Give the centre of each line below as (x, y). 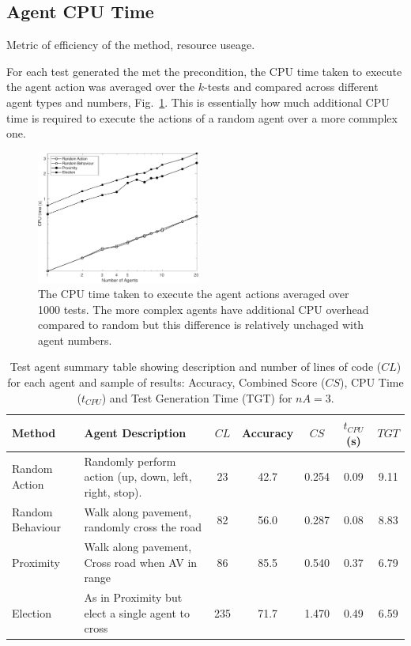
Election (32, 612)
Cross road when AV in (141, 562)
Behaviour (37, 527)
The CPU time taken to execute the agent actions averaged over (194, 294)
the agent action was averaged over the (101, 87)
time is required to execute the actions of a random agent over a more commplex (202, 117)
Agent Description (135, 433)
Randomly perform (130, 461)
